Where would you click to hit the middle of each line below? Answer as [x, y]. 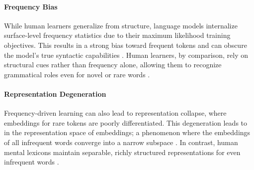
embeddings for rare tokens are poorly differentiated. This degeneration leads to [126, 122]
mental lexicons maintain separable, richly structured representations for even [122, 152]
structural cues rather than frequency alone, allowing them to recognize [113, 65]
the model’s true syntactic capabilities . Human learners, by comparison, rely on [126, 55]
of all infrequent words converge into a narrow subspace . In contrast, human [121, 142]
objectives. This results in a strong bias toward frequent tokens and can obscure [126, 45]
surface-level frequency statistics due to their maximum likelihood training [117, 35]
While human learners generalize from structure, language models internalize [121, 25]
